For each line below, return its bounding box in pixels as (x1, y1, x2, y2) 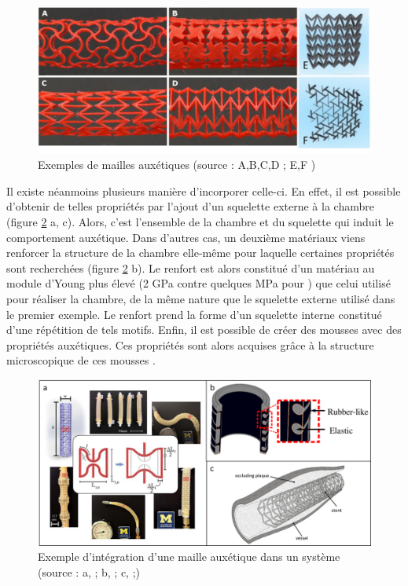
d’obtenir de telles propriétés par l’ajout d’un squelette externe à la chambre (6, 198, 374, 214)
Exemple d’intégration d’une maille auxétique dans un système (38, 548, 340, 565)
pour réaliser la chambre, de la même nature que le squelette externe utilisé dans (6, 290, 395, 306)
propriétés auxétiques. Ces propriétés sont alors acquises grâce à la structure (6, 336, 374, 353)
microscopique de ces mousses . (6, 352, 156, 368)
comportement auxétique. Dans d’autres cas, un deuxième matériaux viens (6, 229, 366, 245)
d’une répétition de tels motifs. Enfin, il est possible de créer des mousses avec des (6, 321, 402, 338)
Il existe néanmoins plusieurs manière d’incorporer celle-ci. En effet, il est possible (6, 182, 401, 199)
